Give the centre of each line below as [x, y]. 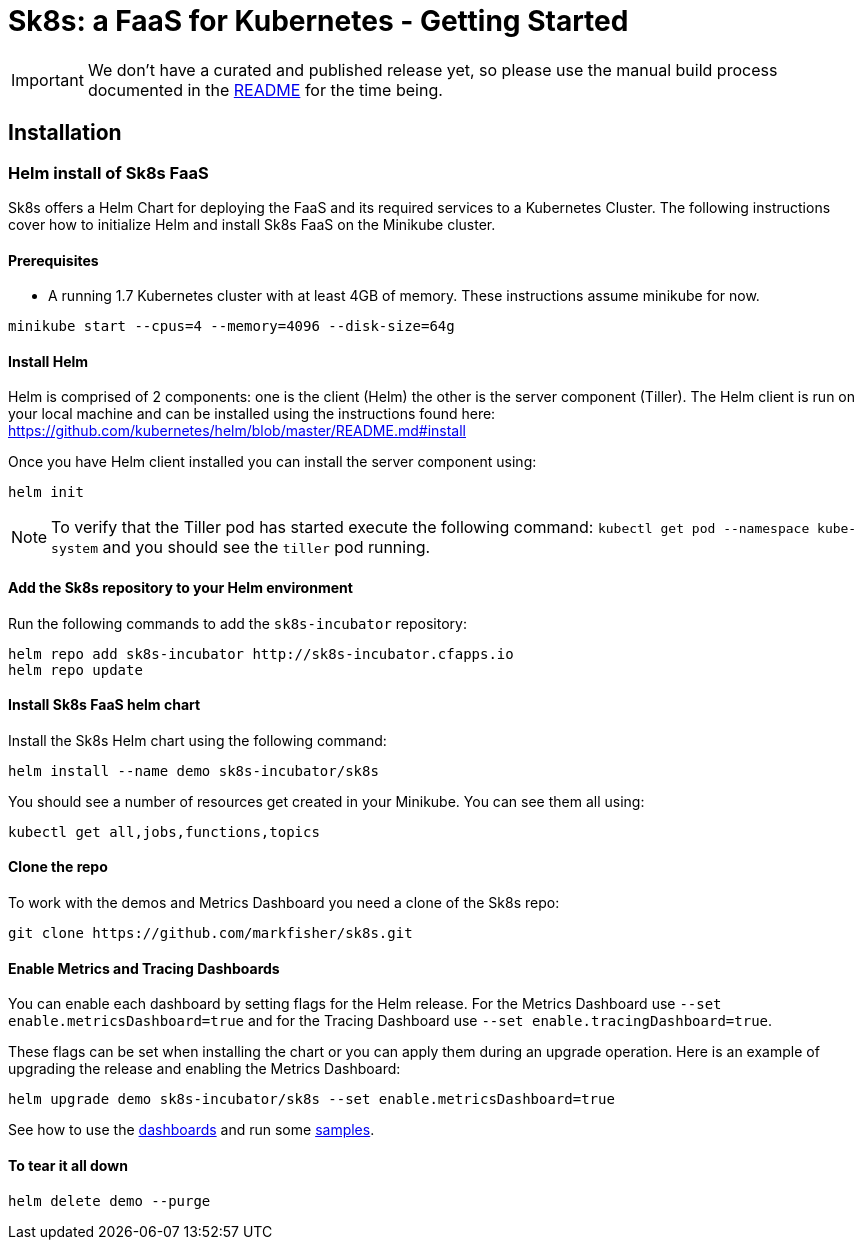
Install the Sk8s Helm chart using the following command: [197, 740]
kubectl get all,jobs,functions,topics [164, 831]
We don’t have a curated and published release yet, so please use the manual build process [432, 69]
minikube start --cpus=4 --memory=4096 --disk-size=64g [231, 326]
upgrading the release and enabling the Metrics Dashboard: [204, 1069]
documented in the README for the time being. [265, 89]
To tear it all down [68, 1165]
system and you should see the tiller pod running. [241, 547]
